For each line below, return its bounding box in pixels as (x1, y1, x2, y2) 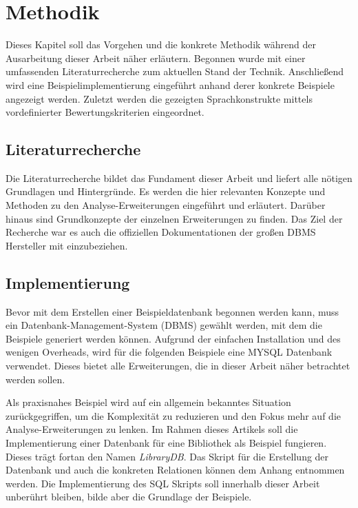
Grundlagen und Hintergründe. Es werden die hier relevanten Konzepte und (6, 184, 326, 199)
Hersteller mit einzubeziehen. (6, 238, 128, 252)
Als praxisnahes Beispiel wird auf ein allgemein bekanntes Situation (6, 395, 291, 409)
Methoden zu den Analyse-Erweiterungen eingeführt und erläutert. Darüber (6, 198, 326, 212)
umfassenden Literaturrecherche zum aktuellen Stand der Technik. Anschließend (6, 64, 344, 79)
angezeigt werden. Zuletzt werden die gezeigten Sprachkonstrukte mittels (6, 91, 313, 105)
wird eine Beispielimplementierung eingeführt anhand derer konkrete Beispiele (6, 77, 335, 92)
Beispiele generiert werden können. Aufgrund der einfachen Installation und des (6, 331, 341, 345)
